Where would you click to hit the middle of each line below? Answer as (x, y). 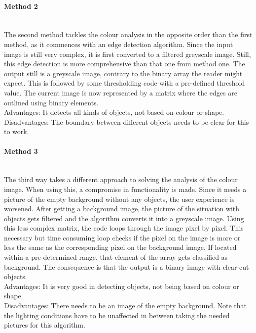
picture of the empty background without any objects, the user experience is (119, 199)
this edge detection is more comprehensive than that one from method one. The (125, 64)
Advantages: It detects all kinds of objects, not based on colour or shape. (114, 112)
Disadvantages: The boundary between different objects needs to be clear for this (127, 121)
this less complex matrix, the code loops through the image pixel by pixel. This (124, 228)
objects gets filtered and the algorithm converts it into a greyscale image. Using (124, 218)
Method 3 (21, 151)
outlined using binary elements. (51, 102)
